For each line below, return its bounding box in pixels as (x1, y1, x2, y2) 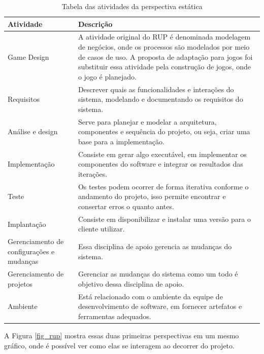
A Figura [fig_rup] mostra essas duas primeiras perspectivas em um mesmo (4, 330, 239, 340)
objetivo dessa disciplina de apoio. (78, 278, 184, 289)
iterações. (78, 168, 108, 179)
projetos (8, 278, 33, 289)
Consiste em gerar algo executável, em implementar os (78, 148, 247, 159)
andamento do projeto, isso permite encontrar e (78, 191, 226, 202)
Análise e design (8, 126, 58, 137)
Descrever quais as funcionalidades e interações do (78, 84, 234, 94)
